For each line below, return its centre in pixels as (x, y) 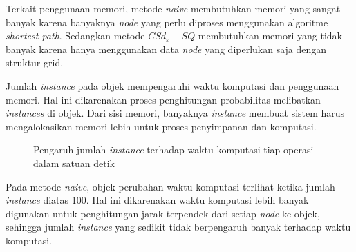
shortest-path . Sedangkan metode (75, 36)
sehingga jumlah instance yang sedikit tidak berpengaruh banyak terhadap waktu (178, 227)
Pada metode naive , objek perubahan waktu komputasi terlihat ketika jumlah (170, 186)
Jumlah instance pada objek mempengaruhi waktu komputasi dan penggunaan (172, 85)
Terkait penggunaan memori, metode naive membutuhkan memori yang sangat (173, 8)
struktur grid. (35, 62)
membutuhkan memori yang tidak (270, 36)
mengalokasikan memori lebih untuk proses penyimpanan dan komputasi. (161, 126)
